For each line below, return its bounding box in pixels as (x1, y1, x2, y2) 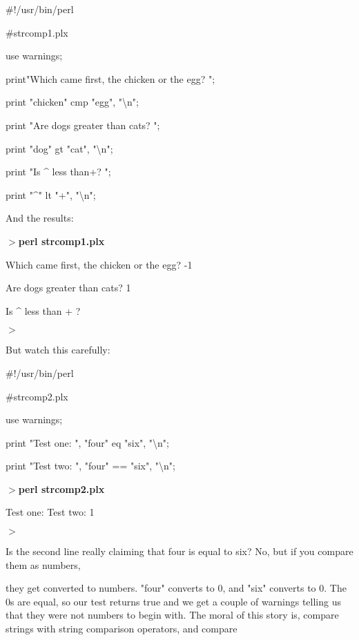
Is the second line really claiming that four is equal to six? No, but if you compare (6, 544, 353, 559)
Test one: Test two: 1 (6, 505, 95, 519)
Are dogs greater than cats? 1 (6, 280, 131, 295)
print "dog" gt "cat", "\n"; (6, 141, 113, 155)
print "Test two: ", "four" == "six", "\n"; (6, 458, 175, 473)
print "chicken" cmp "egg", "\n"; (6, 95, 139, 109)
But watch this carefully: (6, 342, 110, 357)
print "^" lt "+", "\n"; (6, 187, 96, 202)
